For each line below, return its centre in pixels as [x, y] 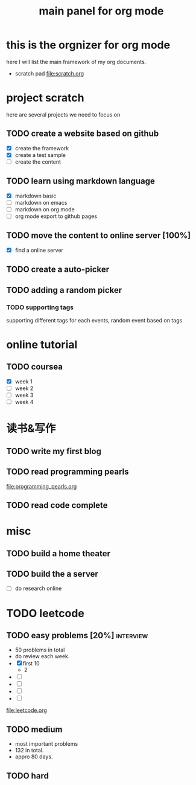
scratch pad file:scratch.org [49, 73]
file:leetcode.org [27, 710]
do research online [38, 588]
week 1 [24, 381]
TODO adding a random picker [64, 290]
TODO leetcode [45, 613]
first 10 [31, 664]
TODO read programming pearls [68, 472]
